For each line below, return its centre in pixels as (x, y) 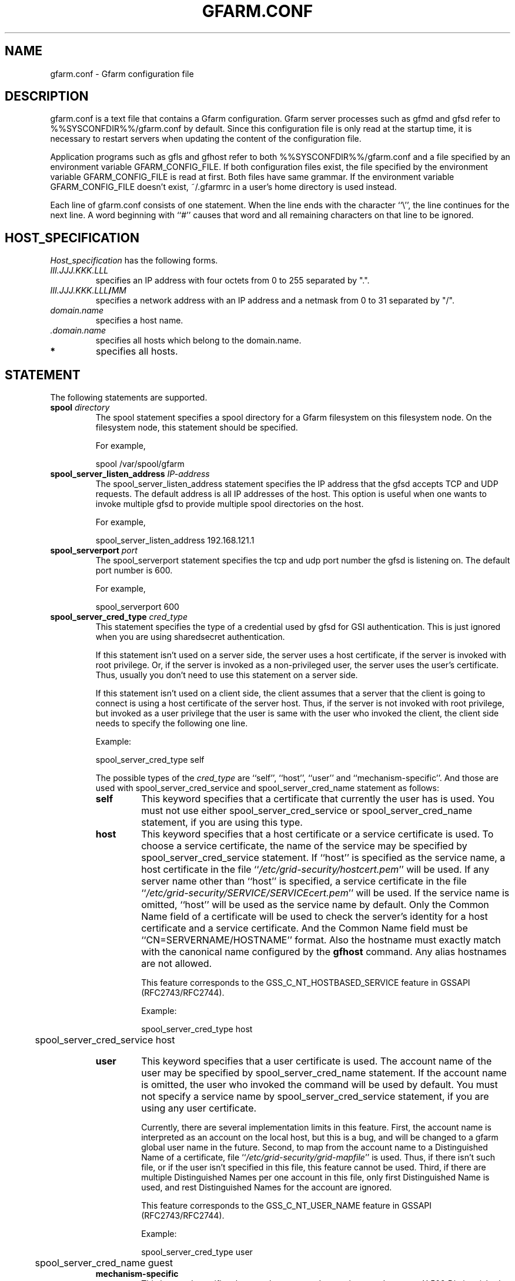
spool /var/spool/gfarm (140, 464)
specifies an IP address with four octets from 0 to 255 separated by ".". (233, 281)
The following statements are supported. (129, 398)
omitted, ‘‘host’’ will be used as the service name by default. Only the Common (315, 905)
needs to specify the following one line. (172, 723)
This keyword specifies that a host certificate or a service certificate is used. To (317, 834)
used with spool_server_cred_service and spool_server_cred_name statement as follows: (267, 788)
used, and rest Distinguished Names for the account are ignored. (267, 1187)
